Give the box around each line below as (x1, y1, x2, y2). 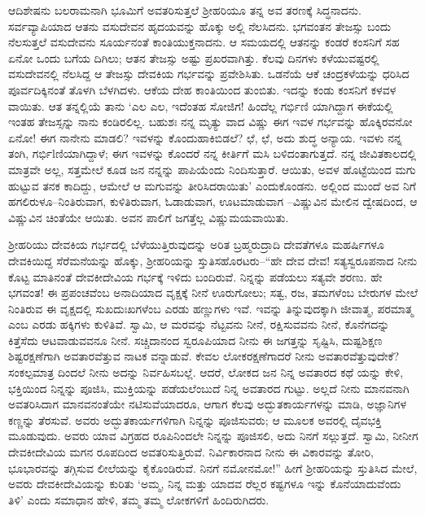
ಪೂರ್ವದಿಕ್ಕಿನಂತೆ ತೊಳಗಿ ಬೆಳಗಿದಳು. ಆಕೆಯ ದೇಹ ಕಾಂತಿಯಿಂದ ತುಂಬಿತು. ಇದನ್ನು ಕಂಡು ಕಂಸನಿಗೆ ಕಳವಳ (8, 81, 397, 98)
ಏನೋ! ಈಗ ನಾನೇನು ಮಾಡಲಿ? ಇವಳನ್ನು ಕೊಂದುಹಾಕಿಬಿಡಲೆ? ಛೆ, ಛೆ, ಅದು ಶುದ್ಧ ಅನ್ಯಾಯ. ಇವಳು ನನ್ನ (8, 129, 402, 146)
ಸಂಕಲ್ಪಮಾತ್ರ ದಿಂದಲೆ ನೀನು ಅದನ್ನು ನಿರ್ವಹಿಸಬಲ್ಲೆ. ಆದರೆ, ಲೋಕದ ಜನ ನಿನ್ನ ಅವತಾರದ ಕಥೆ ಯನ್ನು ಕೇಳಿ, (8, 364, 404, 381)
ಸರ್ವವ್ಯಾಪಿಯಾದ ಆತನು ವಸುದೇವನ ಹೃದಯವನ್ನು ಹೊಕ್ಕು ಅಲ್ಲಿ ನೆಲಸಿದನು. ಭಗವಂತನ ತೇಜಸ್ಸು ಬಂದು (8, 17, 392, 34)
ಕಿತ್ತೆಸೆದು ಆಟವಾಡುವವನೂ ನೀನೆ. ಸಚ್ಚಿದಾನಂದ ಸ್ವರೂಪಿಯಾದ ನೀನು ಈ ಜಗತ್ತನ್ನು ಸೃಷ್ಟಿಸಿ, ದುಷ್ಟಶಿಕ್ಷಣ (8, 331, 383, 348)
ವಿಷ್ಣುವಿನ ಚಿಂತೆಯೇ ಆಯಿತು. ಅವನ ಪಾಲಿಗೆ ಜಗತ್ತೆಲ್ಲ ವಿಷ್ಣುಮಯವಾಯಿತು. (8, 208, 289, 225)
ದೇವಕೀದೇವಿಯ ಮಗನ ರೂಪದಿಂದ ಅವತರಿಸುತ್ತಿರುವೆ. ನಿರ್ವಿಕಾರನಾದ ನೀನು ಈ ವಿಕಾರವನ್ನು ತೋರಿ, (8, 443, 374, 460)
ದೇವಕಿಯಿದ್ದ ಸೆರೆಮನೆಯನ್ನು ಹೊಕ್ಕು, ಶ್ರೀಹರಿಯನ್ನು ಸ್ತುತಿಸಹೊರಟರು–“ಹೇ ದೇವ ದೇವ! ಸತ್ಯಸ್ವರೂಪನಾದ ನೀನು (8, 251, 418, 268)
